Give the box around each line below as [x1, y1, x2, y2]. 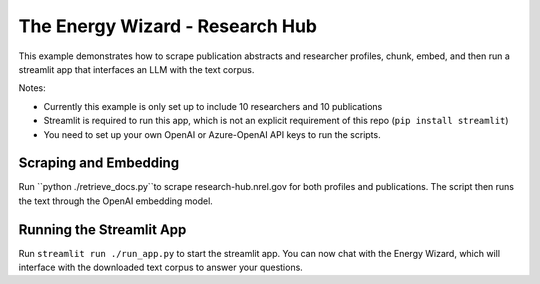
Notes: [18, 82, 46, 94]
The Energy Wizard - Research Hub [18, 15, 317, 37]
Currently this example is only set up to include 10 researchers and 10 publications [43, 100, 383, 112]
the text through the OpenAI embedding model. [18, 195, 214, 207]
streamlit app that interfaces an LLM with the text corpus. [18, 63, 255, 75]
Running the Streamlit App [18, 221, 187, 238]
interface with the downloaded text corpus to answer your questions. [18, 261, 304, 274]
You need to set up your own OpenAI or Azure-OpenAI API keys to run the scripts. [43, 128, 381, 140]
